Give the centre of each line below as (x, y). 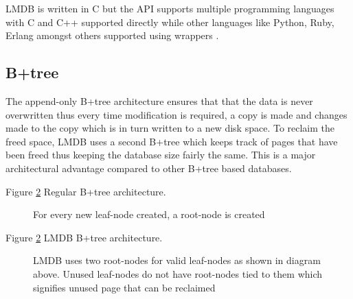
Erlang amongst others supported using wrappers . (112, 35)
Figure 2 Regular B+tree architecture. (86, 191)
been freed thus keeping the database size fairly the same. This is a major (161, 155)
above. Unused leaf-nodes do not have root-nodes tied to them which (178, 273)
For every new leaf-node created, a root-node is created (149, 214)
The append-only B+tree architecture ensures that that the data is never (159, 100)
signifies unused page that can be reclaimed (124, 287)
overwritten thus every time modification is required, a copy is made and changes (176, 114)
